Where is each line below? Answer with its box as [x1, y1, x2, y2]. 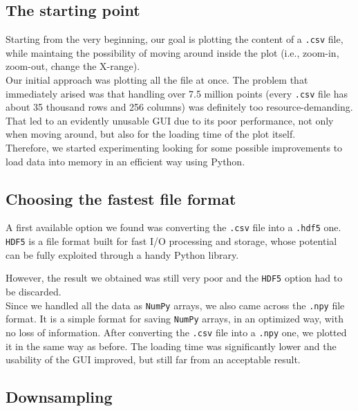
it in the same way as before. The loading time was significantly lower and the [6, 338, 337, 353]
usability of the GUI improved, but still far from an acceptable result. [6, 352, 301, 367]
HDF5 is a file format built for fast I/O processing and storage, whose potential [6, 234, 337, 248]
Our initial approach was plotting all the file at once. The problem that [6, 73, 308, 87]
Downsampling [6, 386, 113, 408]
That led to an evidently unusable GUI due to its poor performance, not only [6, 113, 334, 127]
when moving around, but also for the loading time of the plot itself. [6, 127, 296, 141]
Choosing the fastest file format [6, 188, 236, 209]
